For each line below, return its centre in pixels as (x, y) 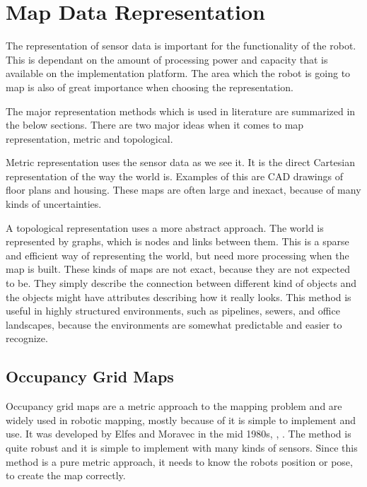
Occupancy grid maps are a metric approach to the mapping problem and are (174, 406)
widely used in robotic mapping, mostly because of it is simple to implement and (181, 419)
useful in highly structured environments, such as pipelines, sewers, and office (173, 311)
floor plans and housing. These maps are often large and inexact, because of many (183, 190)
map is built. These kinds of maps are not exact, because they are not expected (178, 269)
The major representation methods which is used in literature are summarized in (181, 111)
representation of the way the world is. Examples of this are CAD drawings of (174, 176)
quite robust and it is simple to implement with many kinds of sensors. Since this (182, 447)
